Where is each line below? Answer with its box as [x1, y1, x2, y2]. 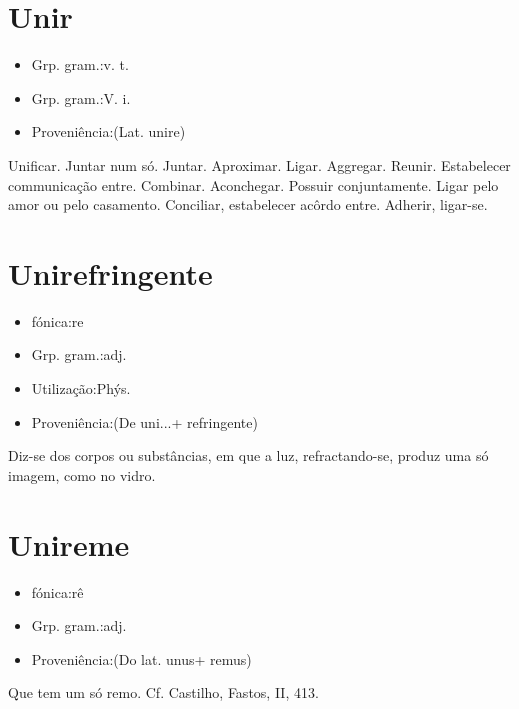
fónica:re [31, 310, 84, 331]
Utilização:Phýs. [31, 378, 131, 398]
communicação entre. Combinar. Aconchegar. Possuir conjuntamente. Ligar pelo [8, 174, 499, 195]
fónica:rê [31, 581, 84, 602]
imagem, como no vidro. [8, 464, 156, 485]
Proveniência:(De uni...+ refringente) [31, 411, 258, 432]
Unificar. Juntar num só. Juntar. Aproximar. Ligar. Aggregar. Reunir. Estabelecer [8, 154, 511, 175]
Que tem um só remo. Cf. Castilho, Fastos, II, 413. [8, 682, 319, 703]
